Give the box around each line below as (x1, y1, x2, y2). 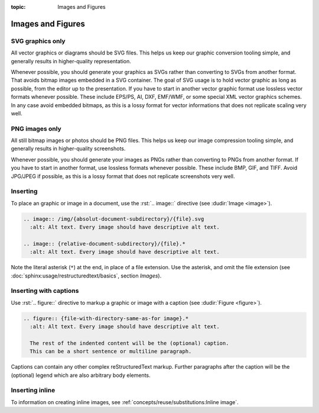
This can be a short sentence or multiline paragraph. (30, 348, 192, 355)
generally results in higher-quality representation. (11, 57, 131, 64)
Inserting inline (11, 386, 56, 395)
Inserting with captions (11, 287, 79, 295)
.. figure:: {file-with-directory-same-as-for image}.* (23, 315, 189, 322)
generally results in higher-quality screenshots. (11, 145, 126, 152)
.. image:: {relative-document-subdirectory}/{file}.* (23, 240, 185, 247)
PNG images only (11, 124, 61, 133)
